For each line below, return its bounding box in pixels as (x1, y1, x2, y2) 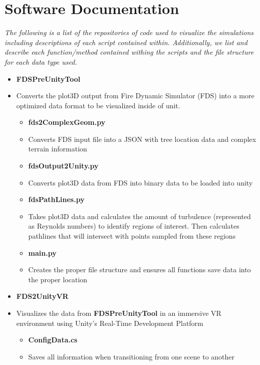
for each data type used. (5, 56, 77, 67)
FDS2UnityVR (16, 291, 69, 301)
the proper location (28, 274, 88, 284)
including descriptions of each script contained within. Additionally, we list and (5, 37, 247, 47)
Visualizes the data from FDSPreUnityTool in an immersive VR (16, 308, 221, 318)
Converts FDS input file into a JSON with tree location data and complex (28, 133, 256, 144)
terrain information (28, 143, 87, 154)
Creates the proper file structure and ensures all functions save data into (28, 264, 251, 275)
